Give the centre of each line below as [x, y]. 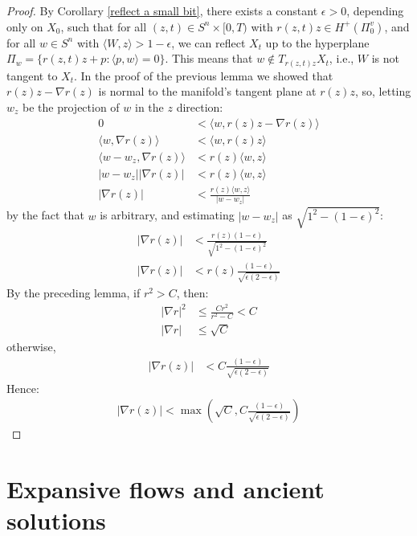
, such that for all [104, 26]
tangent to [32, 75]
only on [25, 26]
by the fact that [45, 215]
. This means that [209, 58]
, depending [375, 10]
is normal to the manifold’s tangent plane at [207, 91]
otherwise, [31, 347]
